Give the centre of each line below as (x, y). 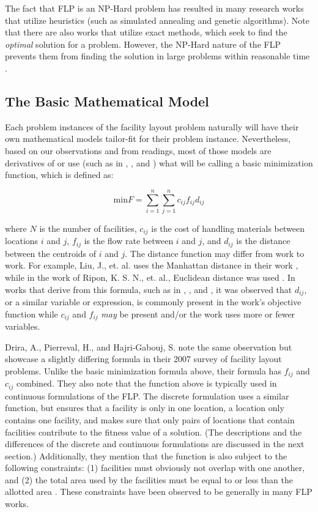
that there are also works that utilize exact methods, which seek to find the (146, 32)
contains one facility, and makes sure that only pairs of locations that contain (150, 419)
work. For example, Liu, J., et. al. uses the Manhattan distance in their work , (152, 265)
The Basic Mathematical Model (107, 101)
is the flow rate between (129, 241)
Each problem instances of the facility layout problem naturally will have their (152, 126)
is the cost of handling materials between (228, 228)
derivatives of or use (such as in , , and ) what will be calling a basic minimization (159, 162)
